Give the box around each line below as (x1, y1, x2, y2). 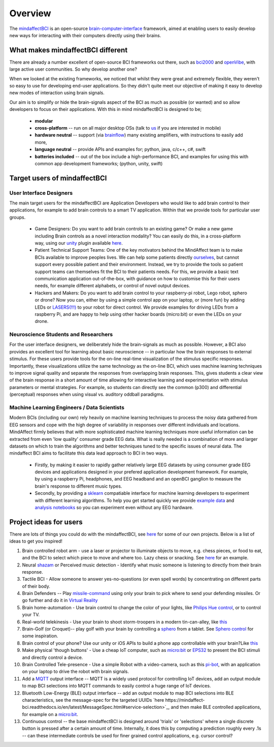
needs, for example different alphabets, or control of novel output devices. (35, 283, 190, 289)
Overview (9, 8, 51, 19)
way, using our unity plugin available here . (35, 240, 123, 246)
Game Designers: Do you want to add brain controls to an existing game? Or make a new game (35, 226, 233, 232)
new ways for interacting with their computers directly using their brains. (9, 32, 161, 38)
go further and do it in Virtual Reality (22, 597, 98, 604)
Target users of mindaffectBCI (9, 173, 107, 183)
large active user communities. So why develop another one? (9, 66, 137, 72)
